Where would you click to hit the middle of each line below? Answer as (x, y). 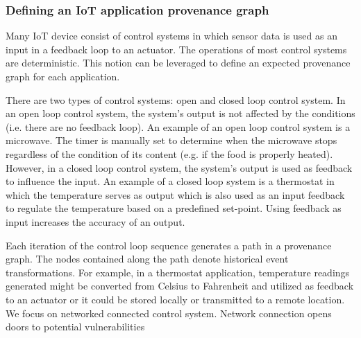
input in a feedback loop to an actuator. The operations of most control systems (176, 49)
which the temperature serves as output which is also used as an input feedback (175, 194)
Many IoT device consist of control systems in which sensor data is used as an (171, 36)
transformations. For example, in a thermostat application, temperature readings (178, 272)
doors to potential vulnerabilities (75, 327)
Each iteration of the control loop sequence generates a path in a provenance (169, 245)
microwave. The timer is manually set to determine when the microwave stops (171, 140)
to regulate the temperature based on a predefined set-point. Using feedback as (174, 208)
